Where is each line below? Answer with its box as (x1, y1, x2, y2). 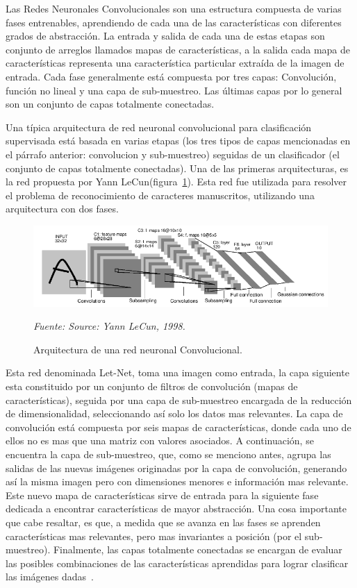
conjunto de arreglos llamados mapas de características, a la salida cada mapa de (6, 42, 351, 56)
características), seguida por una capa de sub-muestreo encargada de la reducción (6, 392, 352, 407)
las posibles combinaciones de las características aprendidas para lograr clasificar (6, 555, 349, 570)
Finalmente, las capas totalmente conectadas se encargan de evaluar (53, 542, 342, 557)
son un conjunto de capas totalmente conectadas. (6, 96, 215, 111)
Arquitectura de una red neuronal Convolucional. (33, 342, 242, 356)
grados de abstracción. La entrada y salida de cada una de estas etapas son (6, 28, 325, 43)
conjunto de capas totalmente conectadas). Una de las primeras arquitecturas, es (6, 160, 349, 175)
